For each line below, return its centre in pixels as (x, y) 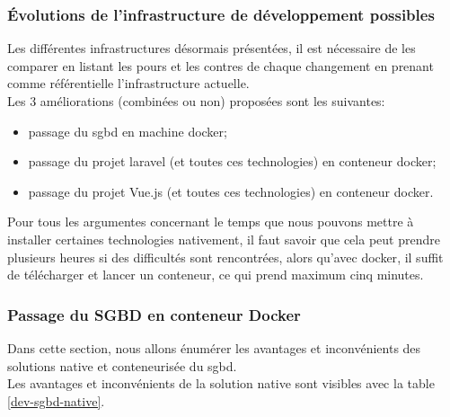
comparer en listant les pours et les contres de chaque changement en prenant (221, 65)
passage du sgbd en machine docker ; (128, 131)
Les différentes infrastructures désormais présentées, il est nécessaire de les (212, 48)
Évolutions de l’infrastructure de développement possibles (221, 14)
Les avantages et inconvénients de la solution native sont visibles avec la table (221, 383)
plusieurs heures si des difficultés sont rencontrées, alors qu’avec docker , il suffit (225, 257)
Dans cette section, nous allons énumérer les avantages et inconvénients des (214, 347)
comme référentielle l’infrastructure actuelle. (128, 83)
